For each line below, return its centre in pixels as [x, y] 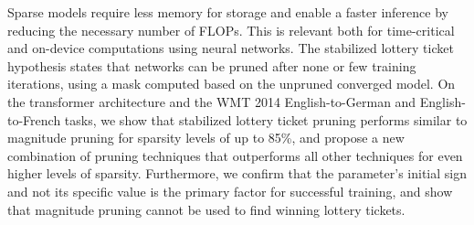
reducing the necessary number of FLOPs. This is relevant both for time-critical [231, 30]
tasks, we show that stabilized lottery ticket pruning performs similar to [266, 119]
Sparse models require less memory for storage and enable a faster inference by [228, 12]
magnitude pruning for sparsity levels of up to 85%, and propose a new [206, 138]
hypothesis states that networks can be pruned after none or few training [212, 65]
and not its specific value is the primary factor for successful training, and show [230, 191]
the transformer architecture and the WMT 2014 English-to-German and [212, 101]
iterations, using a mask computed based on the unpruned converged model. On [232, 84]
